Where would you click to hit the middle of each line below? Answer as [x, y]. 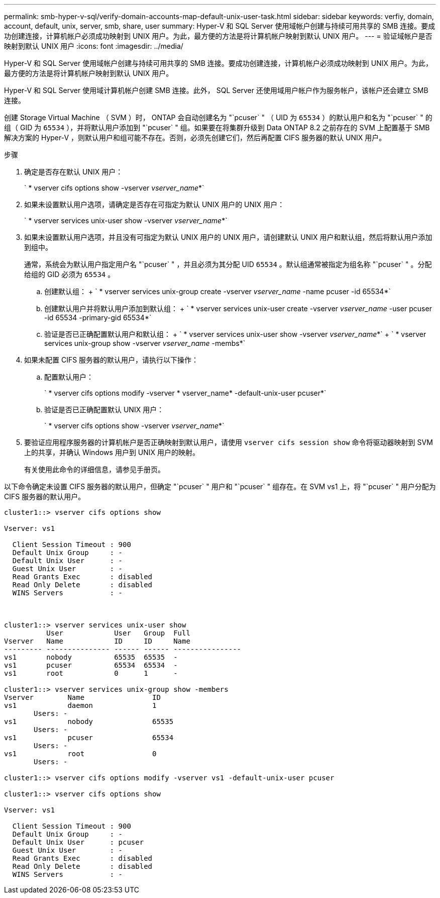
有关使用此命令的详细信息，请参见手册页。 [94, 469]
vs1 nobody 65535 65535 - [91, 657]
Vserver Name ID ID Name [97, 641]
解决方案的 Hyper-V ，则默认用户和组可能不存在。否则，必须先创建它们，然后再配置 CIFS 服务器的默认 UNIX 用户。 [195, 138]
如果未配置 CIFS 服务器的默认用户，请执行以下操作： [112, 360]
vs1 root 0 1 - [91, 673]
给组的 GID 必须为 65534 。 [70, 274]
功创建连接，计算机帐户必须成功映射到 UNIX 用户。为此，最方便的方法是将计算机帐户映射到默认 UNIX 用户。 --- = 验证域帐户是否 [218, 36]
